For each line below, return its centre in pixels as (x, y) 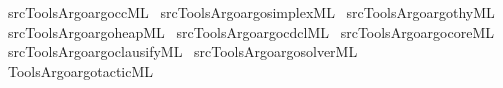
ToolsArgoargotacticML (80, 70)
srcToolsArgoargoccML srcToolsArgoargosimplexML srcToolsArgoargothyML (251, 12)
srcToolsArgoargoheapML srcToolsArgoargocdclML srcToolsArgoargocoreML (251, 31)
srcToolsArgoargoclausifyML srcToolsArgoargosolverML (182, 51)
